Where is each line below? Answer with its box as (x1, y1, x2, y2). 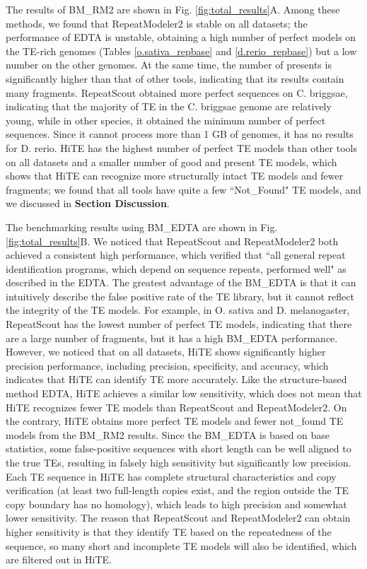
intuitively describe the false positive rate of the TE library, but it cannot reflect (6, 288, 354, 303)
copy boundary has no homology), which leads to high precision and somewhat (6, 496, 347, 511)
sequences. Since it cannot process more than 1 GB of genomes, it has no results (6, 127, 354, 141)
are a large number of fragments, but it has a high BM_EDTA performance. (6, 330, 338, 345)
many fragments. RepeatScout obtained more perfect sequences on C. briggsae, (6, 85, 348, 100)
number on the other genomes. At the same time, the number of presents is (6, 57, 332, 72)
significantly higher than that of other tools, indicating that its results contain (6, 71, 344, 86)
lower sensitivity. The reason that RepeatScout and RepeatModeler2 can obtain (6, 510, 351, 525)
